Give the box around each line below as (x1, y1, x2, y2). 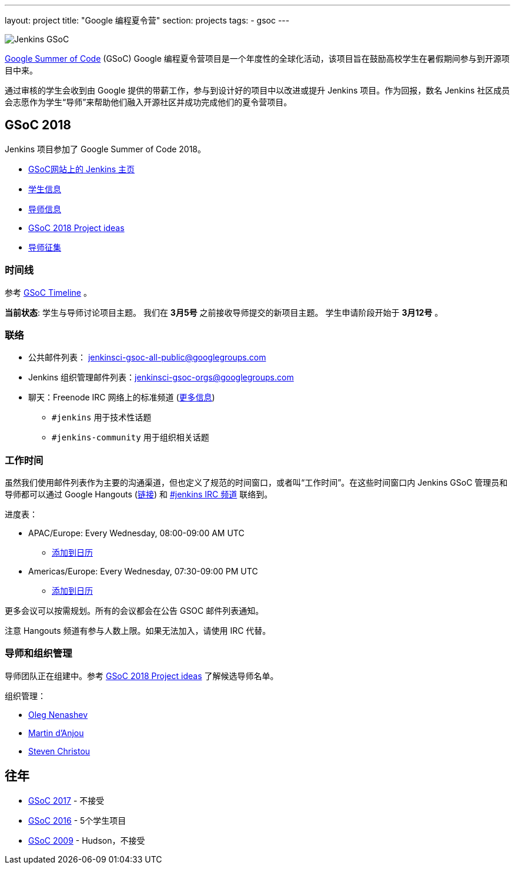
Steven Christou (28, 746, 91, 756)
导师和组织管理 (5, 647, 72, 660)
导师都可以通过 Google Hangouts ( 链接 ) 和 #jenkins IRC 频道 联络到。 (5, 489, 273, 500)
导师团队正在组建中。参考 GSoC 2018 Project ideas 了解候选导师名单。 (5, 670, 279, 681)
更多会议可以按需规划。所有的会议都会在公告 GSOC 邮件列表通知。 (5, 606, 264, 616)
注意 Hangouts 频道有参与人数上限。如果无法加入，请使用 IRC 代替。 (5, 626, 271, 636)
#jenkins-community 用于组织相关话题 (52, 432, 209, 443)
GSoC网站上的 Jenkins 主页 (28, 163, 135, 174)
